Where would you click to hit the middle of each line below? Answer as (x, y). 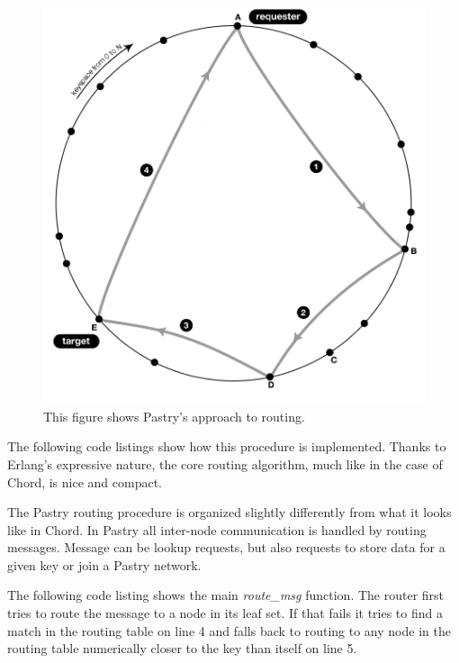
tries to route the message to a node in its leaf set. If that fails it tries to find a (225, 613)
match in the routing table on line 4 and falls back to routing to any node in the (229, 630)
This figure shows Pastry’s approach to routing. (174, 416)
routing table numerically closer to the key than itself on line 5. (182, 648)
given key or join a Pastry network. (104, 564)
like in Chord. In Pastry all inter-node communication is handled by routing (217, 529)
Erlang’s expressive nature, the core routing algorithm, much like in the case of (225, 463)
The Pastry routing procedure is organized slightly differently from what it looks (229, 512)
